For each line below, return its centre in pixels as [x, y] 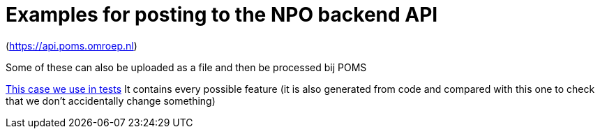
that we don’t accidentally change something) [111, 100]
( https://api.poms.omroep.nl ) [72, 45]
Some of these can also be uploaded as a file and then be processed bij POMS [186, 67]
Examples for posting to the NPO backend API [222, 15]
